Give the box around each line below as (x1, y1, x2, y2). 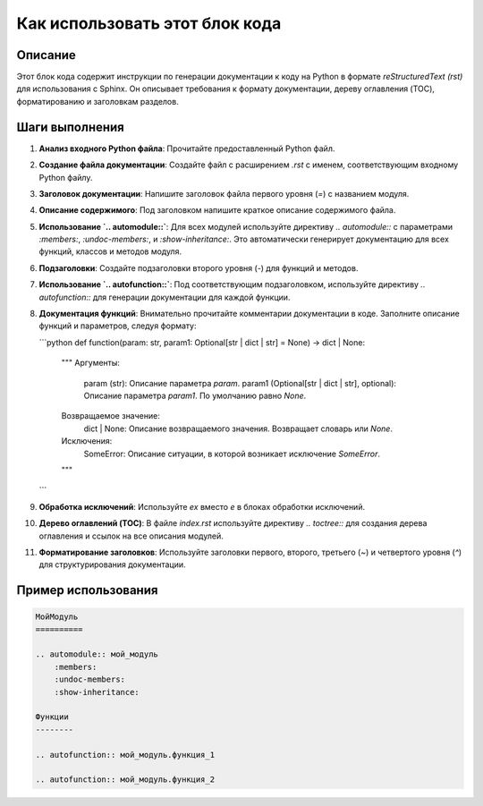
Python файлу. (38, 172, 93, 182)
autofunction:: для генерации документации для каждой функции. (38, 292, 291, 302)
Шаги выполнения (16, 119, 124, 134)
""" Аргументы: (61, 358, 121, 369)
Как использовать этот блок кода (16, 13, 282, 33)
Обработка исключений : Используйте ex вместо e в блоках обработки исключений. (38, 501, 366, 512)
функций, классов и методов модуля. (38, 246, 182, 257)
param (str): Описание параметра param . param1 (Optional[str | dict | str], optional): (83, 378, 397, 388)
